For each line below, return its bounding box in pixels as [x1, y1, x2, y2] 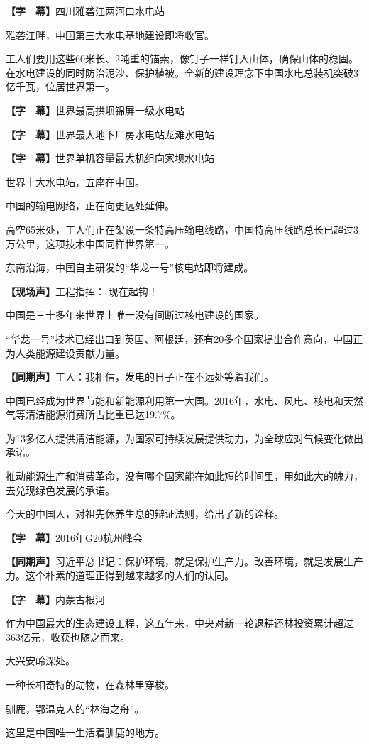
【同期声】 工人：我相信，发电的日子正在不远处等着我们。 [6, 369, 274, 384]
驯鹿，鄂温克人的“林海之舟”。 [6, 701, 145, 716]
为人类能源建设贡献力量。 [6, 345, 125, 360]
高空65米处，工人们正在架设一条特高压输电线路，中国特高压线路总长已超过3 [6, 221, 358, 236]
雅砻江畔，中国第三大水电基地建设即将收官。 [6, 27, 214, 42]
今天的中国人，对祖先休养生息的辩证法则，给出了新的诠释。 [6, 506, 284, 521]
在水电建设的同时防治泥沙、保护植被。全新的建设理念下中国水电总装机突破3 [6, 65, 358, 80]
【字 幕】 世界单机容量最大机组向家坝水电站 [6, 151, 214, 165]
